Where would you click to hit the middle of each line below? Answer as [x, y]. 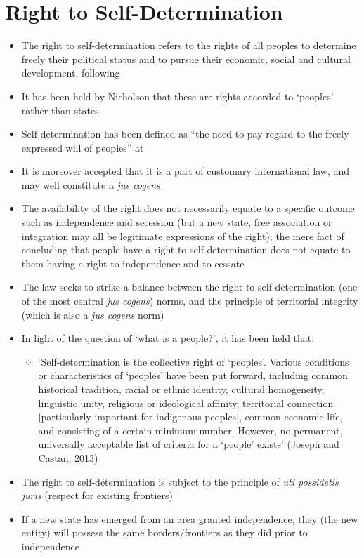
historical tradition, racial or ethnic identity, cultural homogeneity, [181, 389]
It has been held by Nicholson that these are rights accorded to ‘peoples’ [177, 96]
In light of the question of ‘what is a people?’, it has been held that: [168, 338]
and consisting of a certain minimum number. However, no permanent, [190, 430]
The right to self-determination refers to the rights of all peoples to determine [189, 45]
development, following [71, 73]
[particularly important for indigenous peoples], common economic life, [190, 417]
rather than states [60, 110]
